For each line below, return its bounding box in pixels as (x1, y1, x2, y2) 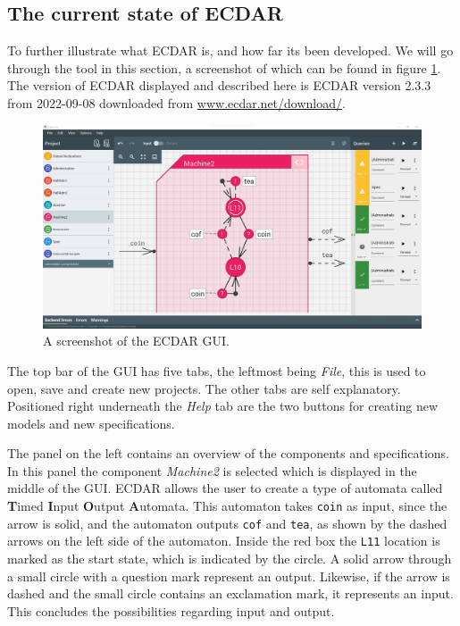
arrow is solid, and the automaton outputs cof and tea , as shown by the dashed (7, 513, 447, 532)
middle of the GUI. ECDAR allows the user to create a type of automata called (7, 479, 443, 497)
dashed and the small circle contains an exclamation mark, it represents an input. (7, 584, 454, 603)
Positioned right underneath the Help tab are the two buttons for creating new (7, 396, 439, 415)
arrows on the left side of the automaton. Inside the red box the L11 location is (7, 531, 440, 550)
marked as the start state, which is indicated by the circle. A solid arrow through (7, 549, 452, 568)
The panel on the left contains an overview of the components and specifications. (7, 444, 449, 463)
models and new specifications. (7, 413, 175, 432)
